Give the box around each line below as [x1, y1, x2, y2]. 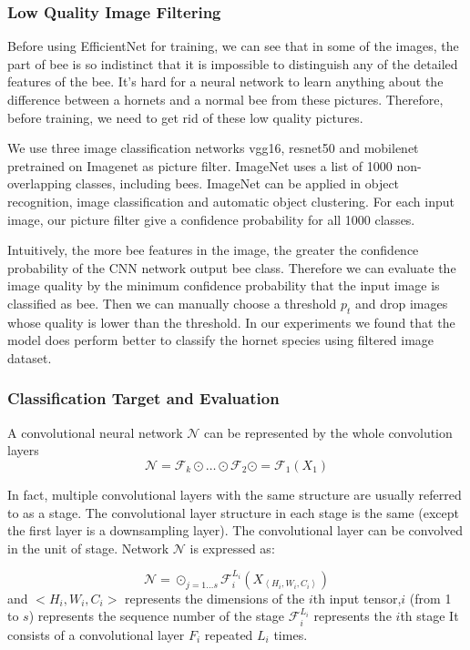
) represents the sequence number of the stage [28, 606, 285, 625]
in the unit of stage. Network [7, 538, 169, 557]
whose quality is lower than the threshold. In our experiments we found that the [7, 312, 455, 331]
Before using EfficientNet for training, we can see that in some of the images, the [7, 36, 459, 56]
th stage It [400, 606, 459, 625]
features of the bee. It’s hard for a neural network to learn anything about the [7, 72, 444, 91]
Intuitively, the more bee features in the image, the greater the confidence [7, 240, 419, 259]
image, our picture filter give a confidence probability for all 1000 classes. [7, 209, 415, 229]
